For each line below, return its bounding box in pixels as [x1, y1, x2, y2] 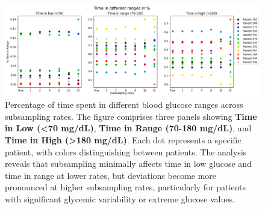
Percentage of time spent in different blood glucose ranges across [5, 98, 243, 111]
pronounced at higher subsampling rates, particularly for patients [5, 181, 246, 193]
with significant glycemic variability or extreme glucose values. [5, 192, 235, 205]
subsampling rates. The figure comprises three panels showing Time [5, 110, 257, 122]
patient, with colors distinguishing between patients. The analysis [5, 145, 247, 158]
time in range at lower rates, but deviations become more [5, 169, 217, 181]
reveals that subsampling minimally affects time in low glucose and [5, 157, 252, 170]
